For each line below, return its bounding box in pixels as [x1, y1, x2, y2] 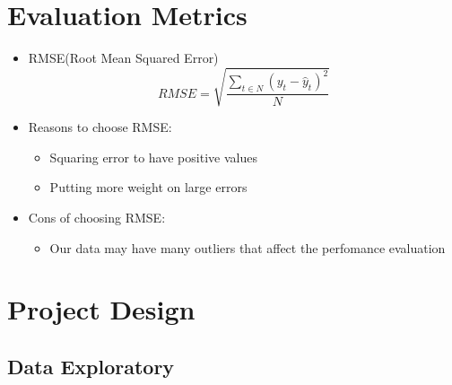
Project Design [7, 291, 196, 328]
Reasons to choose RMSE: [28, 118, 172, 136]
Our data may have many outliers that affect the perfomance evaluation [49, 238, 446, 257]
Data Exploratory [7, 353, 175, 380]
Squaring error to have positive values [49, 147, 257, 166]
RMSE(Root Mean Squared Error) [28, 48, 219, 67]
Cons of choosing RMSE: [28, 208, 166, 227]
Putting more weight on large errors [49, 178, 248, 197]
